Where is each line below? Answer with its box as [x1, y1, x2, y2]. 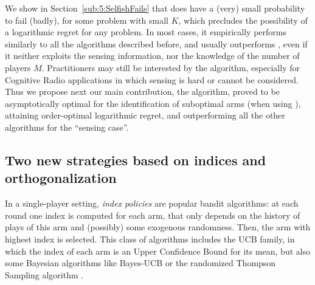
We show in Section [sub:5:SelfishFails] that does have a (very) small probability [5, 2, 305, 14]
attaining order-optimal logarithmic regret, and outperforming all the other [5, 109, 285, 122]
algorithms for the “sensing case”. [5, 120, 129, 133]
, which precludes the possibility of [178, 13, 308, 26]
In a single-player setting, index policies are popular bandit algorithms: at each [5, 197, 299, 210]
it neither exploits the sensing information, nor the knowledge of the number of [5, 49, 300, 62]
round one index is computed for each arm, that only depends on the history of [5, 208, 300, 221]
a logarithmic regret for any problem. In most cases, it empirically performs [5, 26, 286, 38]
